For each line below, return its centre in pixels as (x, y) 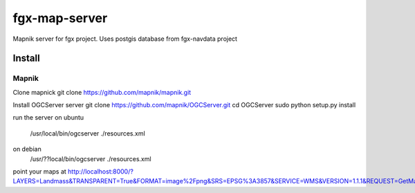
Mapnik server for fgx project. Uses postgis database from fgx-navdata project (125, 39)
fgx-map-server (60, 18)
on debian (27, 149)
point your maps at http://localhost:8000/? (73, 172)
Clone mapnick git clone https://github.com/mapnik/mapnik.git (102, 92)
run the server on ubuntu (48, 118)
